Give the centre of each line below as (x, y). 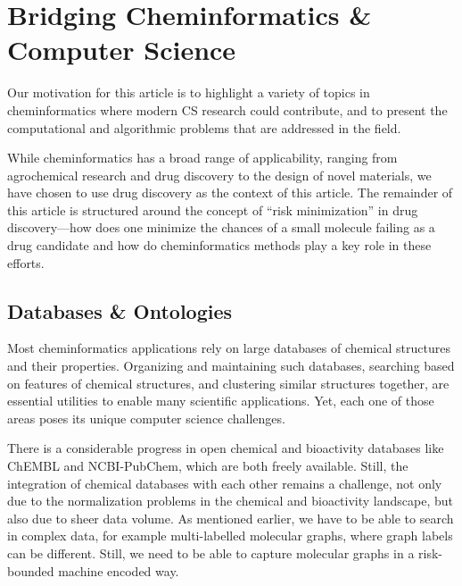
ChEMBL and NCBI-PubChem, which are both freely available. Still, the (208, 466)
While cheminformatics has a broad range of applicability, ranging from (202, 158)
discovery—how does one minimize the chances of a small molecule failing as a (221, 227)
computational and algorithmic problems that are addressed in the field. (204, 127)
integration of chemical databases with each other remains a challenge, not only (225, 483)
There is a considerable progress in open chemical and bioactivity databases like (226, 448)
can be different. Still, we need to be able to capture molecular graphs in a (211, 553)
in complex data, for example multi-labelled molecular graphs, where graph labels (230, 536)
